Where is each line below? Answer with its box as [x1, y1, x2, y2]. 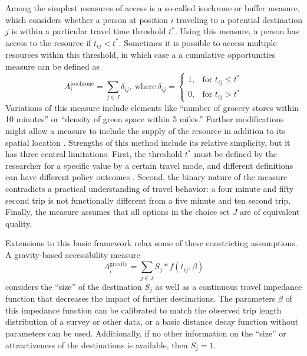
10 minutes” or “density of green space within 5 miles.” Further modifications [5, 113, 284, 125]
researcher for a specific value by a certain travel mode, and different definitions [5, 159, 293, 171]
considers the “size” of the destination [5, 280, 142, 292]
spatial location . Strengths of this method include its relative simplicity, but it [5, 136, 291, 148]
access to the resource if [5, 36, 91, 48]
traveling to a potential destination [176, 13, 302, 25]
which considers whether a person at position [5, 13, 169, 25]
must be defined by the [194, 148, 278, 160]
